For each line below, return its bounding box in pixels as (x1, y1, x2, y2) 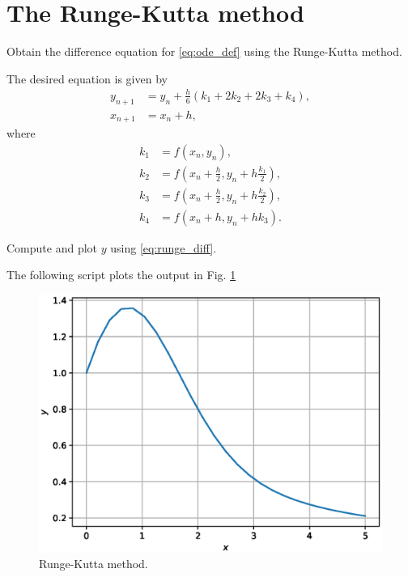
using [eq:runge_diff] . (110, 239, 217, 256)
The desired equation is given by (6, 70, 168, 87)
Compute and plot (6, 239, 98, 256)
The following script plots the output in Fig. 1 (6, 266, 236, 283)
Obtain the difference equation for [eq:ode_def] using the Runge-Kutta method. (6, 43, 402, 60)
